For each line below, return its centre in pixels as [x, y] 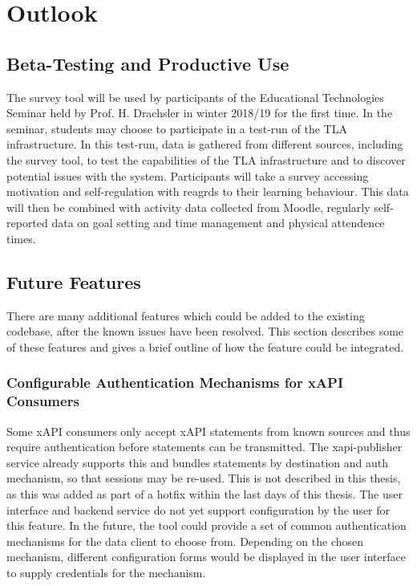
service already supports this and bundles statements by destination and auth [197, 462]
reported [27, 223]
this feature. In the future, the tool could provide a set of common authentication [206, 525]
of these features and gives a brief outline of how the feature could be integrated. [205, 346]
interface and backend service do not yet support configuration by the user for [198, 509]
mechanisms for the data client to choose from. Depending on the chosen [185, 541]
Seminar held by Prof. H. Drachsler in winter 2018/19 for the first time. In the [200, 113]
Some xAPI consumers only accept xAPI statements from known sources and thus [208, 431]
